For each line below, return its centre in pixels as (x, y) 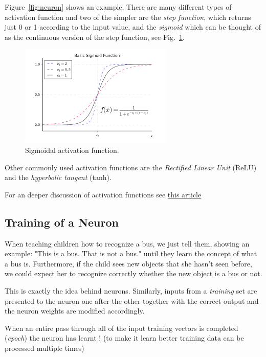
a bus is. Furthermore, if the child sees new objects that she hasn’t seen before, (128, 263)
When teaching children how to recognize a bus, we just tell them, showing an (127, 243)
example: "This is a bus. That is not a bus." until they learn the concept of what (131, 253)
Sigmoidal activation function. (72, 150)
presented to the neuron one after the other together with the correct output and (132, 300)
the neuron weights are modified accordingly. (75, 311)
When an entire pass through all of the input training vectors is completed (121, 328)
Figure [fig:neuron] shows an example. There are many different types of (118, 7)
